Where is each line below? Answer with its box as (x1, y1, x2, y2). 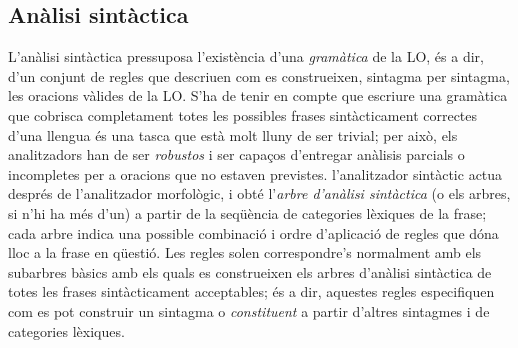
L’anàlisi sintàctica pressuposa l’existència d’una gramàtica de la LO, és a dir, (8, 46, 484, 67)
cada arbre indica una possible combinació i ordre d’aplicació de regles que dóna (8, 222, 499, 243)
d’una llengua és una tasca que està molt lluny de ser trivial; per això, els (8, 124, 458, 145)
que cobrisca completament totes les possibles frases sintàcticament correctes (8, 104, 478, 125)
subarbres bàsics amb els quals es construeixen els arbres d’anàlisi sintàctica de (8, 261, 492, 282)
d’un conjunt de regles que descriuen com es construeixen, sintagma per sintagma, (8, 65, 510, 86)
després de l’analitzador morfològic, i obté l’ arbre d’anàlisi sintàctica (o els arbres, (8, 183, 511, 204)
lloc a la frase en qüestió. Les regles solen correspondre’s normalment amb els (8, 242, 482, 263)
